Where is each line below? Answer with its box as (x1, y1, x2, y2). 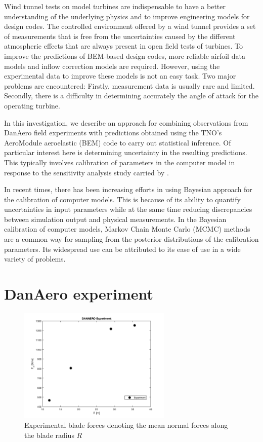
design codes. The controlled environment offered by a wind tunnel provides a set (4, 21, 256, 31)
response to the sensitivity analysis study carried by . (4, 167, 169, 177)
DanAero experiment (4, 283, 154, 304)
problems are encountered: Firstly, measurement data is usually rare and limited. (4, 80, 255, 91)
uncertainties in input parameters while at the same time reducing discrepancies (4, 204, 252, 214)
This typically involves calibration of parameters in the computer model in (4, 157, 235, 167)
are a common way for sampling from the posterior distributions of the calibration (4, 234, 259, 244)
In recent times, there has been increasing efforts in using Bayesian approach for (4, 184, 252, 195)
